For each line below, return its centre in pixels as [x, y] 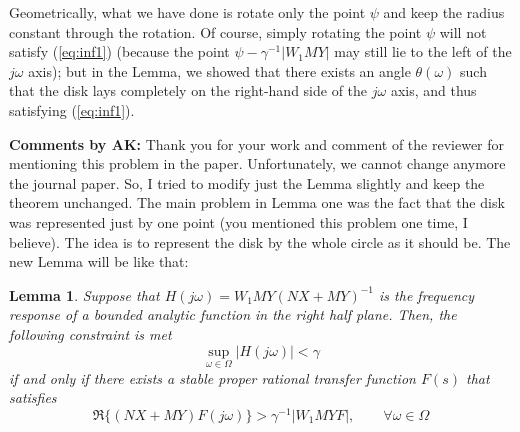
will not [463, 31]
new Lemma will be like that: [99, 261]
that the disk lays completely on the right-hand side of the [188, 90]
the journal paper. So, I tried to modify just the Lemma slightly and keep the [247, 182]
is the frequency [427, 294]
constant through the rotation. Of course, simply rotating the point [215, 31]
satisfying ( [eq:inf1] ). [72, 109]
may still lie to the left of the [423, 51]
